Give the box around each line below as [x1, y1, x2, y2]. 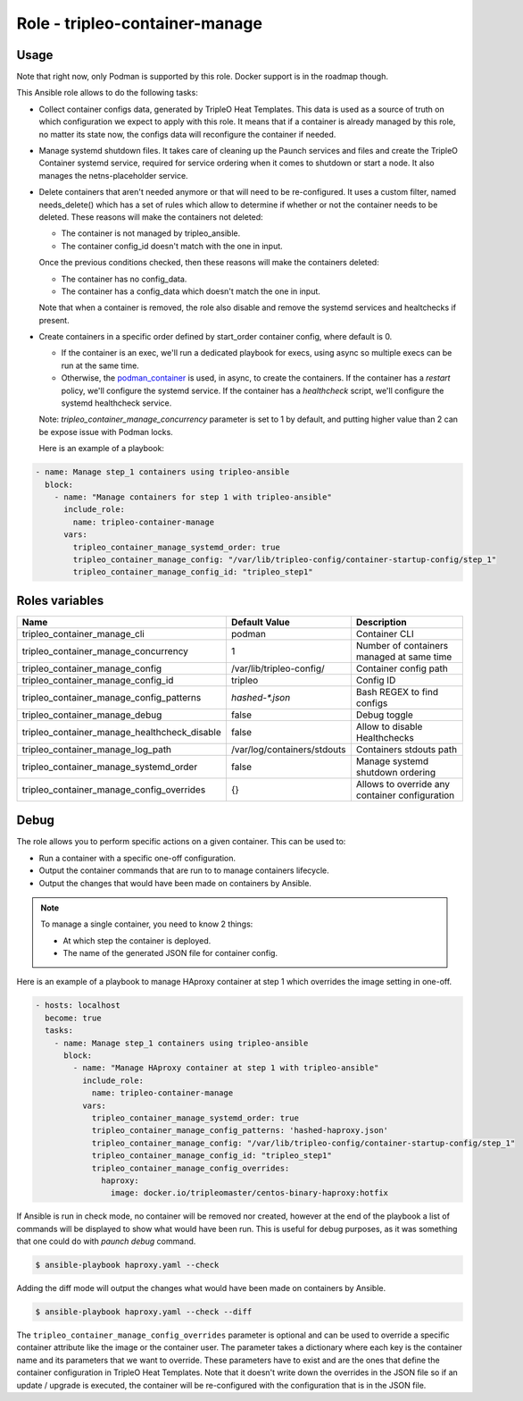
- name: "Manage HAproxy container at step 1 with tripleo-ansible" [72, 1063, 379, 1073]
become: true [45, 1012, 102, 1023]
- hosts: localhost [35, 1001, 120, 1011]
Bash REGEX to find [355, 685, 439, 698]
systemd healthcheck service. [61, 398, 172, 408]
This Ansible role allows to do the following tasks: [16, 88, 198, 98]
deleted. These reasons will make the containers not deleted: [38, 211, 263, 222]
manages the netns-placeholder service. [38, 170, 188, 180]
